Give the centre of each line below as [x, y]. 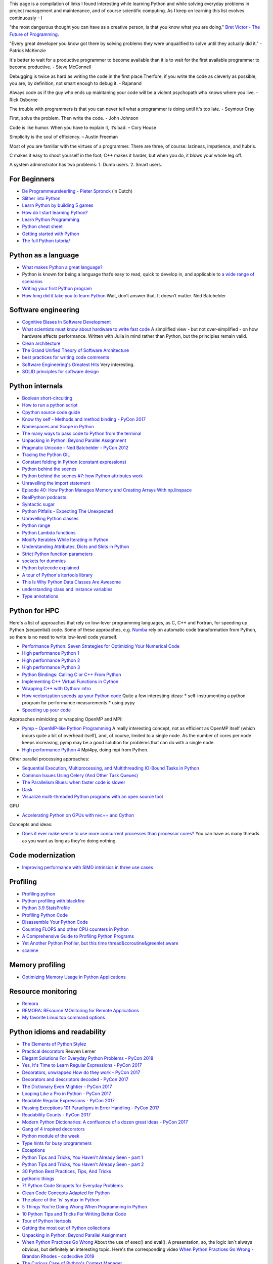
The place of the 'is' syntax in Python [61, 1200]
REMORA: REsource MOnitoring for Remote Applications [80, 1010]
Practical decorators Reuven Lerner [59, 1051]
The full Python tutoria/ [46, 241]
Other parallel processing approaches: [49, 759]
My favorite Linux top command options [63, 1018]
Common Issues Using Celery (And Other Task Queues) [80, 775]
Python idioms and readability [58, 1032]
